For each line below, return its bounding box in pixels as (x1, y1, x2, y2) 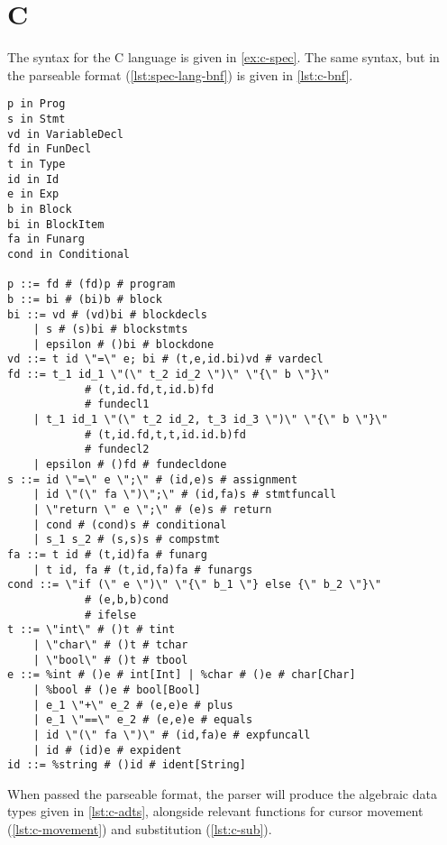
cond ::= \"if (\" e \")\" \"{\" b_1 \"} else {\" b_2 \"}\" (7, 578, 382, 592)
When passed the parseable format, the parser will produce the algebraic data (7, 784, 437, 803)
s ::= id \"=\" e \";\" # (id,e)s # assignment (7, 473, 298, 486)
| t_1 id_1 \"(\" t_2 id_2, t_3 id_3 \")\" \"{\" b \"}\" (32, 413, 388, 427)
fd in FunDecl (7, 142, 92, 156)
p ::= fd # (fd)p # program (7, 278, 176, 291)
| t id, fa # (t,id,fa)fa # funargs (32, 563, 253, 576)
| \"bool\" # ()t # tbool (32, 653, 188, 666)
